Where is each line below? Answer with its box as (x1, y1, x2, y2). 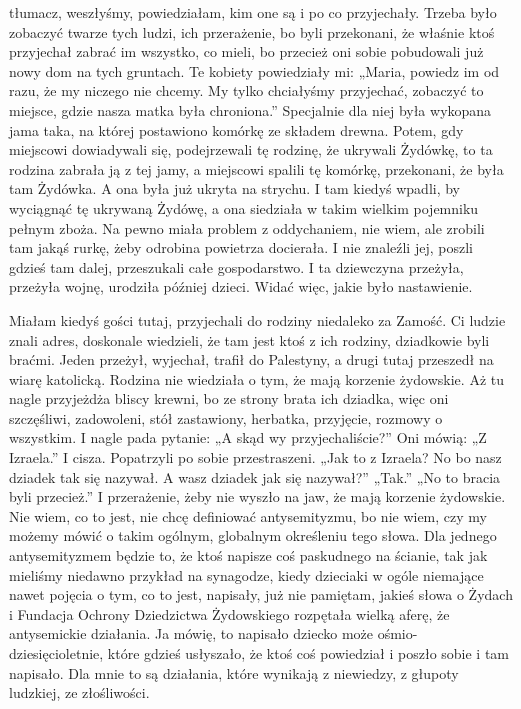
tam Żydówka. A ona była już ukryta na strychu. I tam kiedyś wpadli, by (9, 178, 461, 199)
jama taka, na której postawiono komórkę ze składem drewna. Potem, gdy (9, 119, 464, 140)
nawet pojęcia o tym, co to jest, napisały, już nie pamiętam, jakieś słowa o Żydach (9, 584, 513, 605)
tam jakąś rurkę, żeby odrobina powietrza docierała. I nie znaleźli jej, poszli (9, 237, 473, 258)
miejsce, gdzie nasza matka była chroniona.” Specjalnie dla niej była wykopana (9, 99, 492, 120)
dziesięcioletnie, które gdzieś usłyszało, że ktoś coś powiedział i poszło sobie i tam (9, 643, 510, 663)
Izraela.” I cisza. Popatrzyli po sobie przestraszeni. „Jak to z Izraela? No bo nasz (9, 447, 502, 468)
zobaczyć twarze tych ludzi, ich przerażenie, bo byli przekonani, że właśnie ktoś (9, 21, 495, 42)
